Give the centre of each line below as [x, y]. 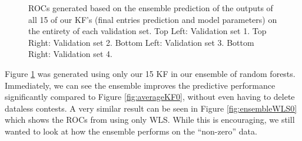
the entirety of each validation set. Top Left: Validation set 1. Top [147, 31]
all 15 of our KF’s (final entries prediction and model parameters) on [153, 19]
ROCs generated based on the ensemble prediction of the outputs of [151, 8]
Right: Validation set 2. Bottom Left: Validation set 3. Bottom [141, 42]
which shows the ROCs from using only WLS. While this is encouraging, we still [150, 120]
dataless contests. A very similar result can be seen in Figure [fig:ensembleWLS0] [151, 108]
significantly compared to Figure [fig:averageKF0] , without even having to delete [150, 97]
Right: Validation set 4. [71, 54]
